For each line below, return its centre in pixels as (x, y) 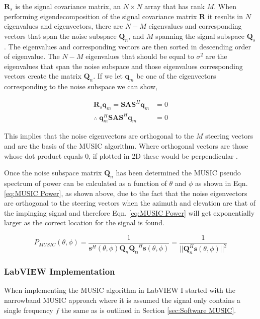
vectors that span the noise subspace (60, 36)
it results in (225, 16)
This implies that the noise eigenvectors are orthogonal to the (99, 136)
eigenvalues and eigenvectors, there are (64, 26)
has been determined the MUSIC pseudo (178, 173)
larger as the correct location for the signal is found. (84, 222)
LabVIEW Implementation (60, 271)
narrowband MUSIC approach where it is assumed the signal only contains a (122, 300)
